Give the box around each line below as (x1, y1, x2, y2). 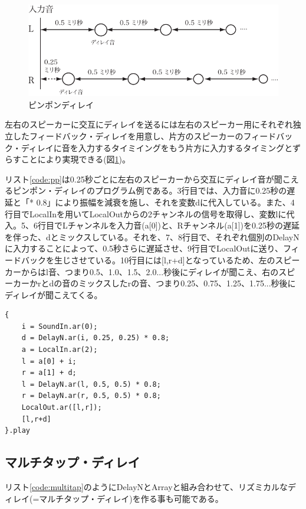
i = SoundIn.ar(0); (21, 322, 98, 331)
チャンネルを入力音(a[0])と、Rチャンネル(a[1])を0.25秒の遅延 (67, 219, 300, 231)
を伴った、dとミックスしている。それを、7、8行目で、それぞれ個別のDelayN (5, 230, 300, 243)
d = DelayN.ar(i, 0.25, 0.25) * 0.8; (21, 334, 170, 342)
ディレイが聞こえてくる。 (5, 288, 103, 301)
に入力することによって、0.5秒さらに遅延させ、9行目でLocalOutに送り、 (5, 242, 283, 255)
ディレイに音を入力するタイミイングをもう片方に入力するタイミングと (21, 141, 292, 154)
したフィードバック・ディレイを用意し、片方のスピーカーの (12, 129, 244, 142)
